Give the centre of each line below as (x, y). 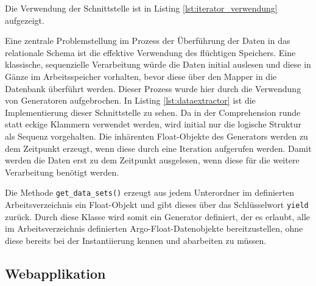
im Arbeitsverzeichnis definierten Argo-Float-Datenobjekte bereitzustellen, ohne (154, 228)
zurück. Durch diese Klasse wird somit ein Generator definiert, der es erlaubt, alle (158, 216)
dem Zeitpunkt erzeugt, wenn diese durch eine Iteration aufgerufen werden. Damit (158, 148)
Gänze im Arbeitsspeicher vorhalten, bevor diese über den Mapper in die (141, 76)
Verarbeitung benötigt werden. (62, 172)
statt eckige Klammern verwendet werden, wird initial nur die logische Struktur (153, 124)
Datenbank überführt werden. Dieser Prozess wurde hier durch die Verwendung (153, 88)
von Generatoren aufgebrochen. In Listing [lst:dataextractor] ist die (130, 100)
